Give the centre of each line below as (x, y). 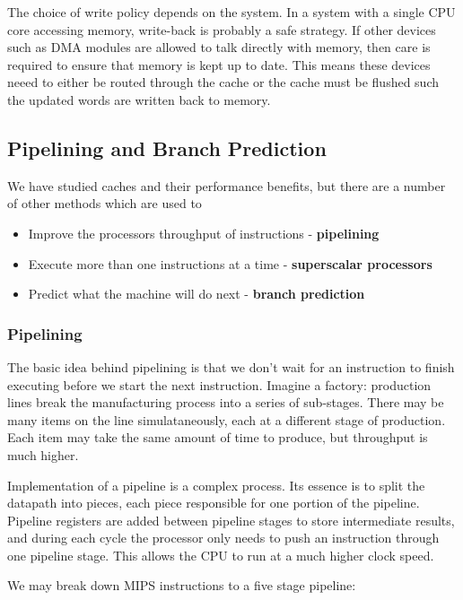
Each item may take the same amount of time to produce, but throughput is (218, 437)
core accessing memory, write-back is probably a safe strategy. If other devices (222, 29)
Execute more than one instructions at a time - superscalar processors (230, 263)
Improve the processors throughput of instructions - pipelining (204, 233)
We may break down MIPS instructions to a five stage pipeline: (182, 585)
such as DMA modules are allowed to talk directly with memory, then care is (219, 47)
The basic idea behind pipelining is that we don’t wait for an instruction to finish (231, 366)
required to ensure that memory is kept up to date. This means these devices (219, 64)
